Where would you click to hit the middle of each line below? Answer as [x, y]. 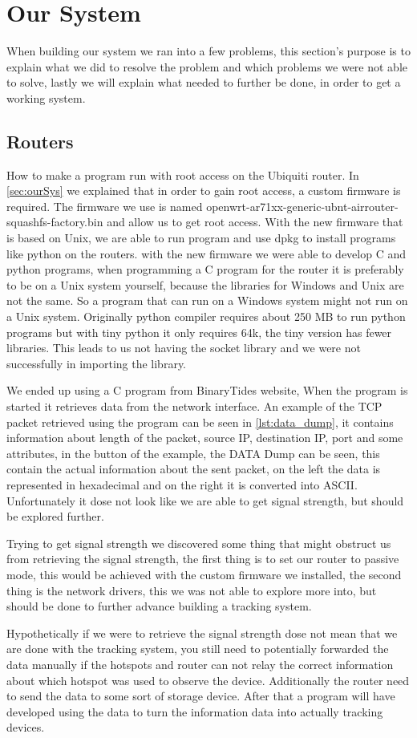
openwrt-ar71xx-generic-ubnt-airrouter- [302, 206]
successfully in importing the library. [96, 363]
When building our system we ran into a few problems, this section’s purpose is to [208, 51]
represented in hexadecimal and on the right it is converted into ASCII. [182, 484]
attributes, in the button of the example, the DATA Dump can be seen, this [193, 453]
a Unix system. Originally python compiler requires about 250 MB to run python [206, 316]
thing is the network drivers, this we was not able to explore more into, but [192, 590]
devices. [26, 727]
